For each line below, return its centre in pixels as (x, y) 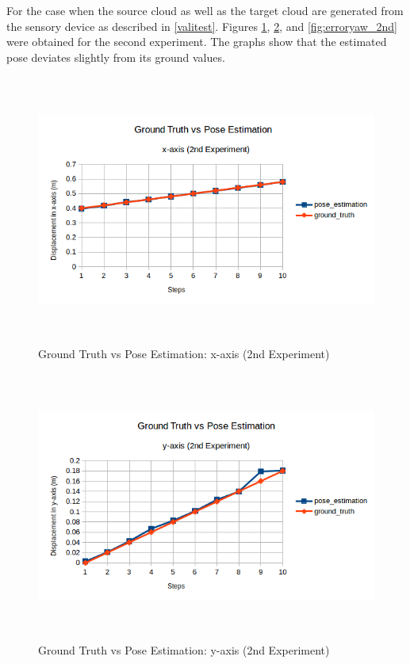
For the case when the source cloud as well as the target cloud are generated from (205, 10)
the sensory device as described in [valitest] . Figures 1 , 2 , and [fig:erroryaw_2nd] (202, 26)
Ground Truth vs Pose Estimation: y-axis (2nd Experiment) (184, 650)
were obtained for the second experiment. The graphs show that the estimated (197, 42)
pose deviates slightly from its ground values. (116, 57)
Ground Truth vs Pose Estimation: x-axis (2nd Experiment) (184, 353)
